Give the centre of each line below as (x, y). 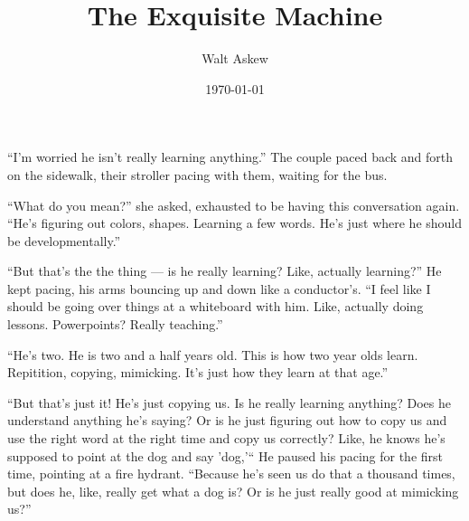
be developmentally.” (64, 240)
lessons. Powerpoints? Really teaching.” (115, 324)
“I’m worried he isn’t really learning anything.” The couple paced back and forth (230, 157)
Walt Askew (235, 58)
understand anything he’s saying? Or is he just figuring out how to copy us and (227, 420)
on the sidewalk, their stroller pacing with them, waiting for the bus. (197, 174)
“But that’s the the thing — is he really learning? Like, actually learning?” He (225, 271)
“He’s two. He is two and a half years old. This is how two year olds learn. (213, 354)
